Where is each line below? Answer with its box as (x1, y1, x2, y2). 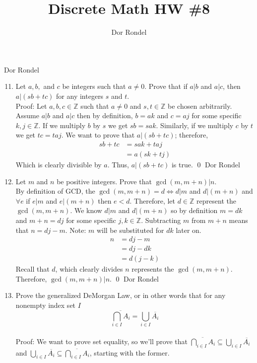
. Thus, (107, 159, 129, 169)
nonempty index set (15, 299, 76, 310)
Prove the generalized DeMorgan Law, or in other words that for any (15, 290, 226, 300)
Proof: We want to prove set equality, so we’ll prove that (15, 336, 188, 346)
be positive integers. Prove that (57, 176, 152, 186)
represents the (131, 264, 174, 274)
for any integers (56, 90, 104, 101)
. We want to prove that (61, 130, 135, 140)
